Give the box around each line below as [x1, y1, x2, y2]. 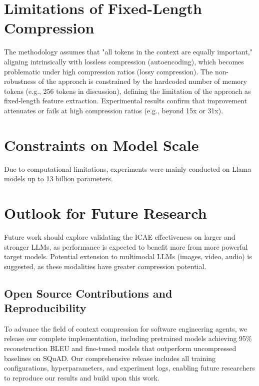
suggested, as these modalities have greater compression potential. [4, 261, 206, 271]
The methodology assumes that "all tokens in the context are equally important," [4, 46, 252, 57]
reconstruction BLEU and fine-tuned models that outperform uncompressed [4, 343, 236, 354]
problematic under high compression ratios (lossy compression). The [4, 66, 213, 76]
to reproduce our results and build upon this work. [4, 372, 159, 383]
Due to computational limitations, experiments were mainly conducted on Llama [4, 163, 251, 174]
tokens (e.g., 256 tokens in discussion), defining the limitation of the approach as [4, 85, 251, 96]
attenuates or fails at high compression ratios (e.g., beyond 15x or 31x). [4, 105, 223, 115]
